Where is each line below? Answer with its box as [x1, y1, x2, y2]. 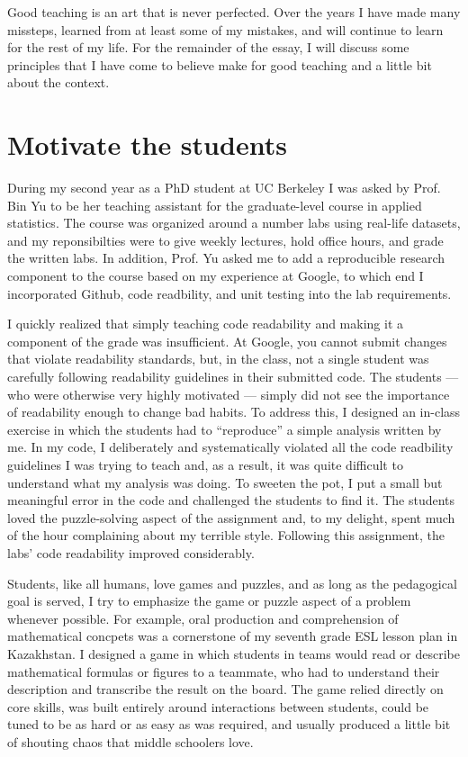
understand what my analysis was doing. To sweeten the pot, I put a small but [7, 473, 443, 491]
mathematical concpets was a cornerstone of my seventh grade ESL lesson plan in [7, 626, 458, 645]
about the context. [7, 73, 110, 92]
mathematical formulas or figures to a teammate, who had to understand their [7, 662, 440, 680]
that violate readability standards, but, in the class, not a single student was [7, 349, 429, 368]
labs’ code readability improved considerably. [7, 543, 255, 562]
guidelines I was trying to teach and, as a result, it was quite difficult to [7, 455, 403, 473]
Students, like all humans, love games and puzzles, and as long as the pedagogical [7, 573, 457, 592]
